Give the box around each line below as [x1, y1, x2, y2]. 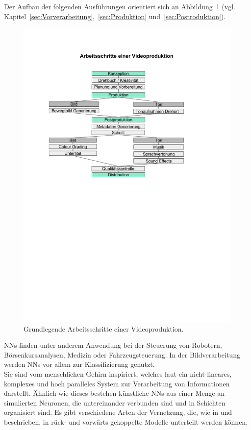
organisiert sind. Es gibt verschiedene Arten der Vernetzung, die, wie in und [4, 407, 232, 417]
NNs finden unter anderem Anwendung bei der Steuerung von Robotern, [4, 340, 222, 350]
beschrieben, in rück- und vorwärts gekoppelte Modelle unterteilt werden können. [4, 417, 248, 427]
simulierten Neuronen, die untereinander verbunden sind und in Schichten [4, 397, 226, 407]
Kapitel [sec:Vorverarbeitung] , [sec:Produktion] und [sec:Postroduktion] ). [4, 11, 226, 21]
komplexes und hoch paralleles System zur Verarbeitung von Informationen [4, 378, 230, 388]
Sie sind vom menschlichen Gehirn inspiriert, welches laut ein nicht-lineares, [4, 369, 232, 379]
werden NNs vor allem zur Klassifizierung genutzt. [4, 359, 155, 369]
